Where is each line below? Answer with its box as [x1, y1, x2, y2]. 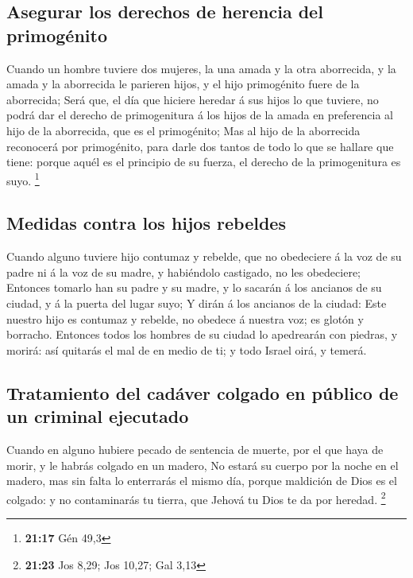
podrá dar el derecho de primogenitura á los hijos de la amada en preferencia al [6, 107, 393, 123]
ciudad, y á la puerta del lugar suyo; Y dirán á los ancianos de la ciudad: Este [6, 294, 387, 311]
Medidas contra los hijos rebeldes [6, 211, 286, 235]
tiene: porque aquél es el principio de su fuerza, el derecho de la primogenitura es [6, 153, 401, 170]
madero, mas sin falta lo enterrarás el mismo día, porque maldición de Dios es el [6, 472, 397, 489]
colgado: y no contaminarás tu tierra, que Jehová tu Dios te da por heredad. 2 [6, 488, 386, 507]
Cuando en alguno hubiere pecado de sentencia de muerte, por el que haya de [6, 440, 384, 457]
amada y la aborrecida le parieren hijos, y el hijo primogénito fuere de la [6, 76, 360, 92]
